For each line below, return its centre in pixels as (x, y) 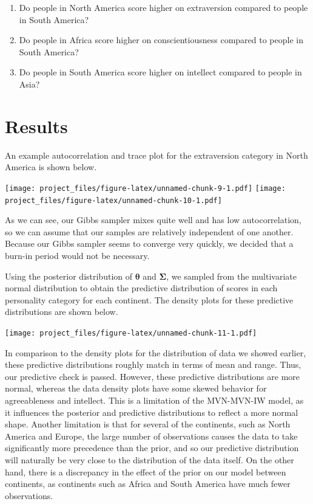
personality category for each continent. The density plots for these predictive (149, 299)
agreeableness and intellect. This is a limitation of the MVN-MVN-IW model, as (154, 400)
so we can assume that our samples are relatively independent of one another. (149, 231)
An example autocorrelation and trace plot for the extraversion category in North (156, 155)
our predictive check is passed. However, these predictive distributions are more (153, 376)
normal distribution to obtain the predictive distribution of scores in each (141, 288)
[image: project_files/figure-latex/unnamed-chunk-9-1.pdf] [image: (145, 188)
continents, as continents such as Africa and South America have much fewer (148, 484)
